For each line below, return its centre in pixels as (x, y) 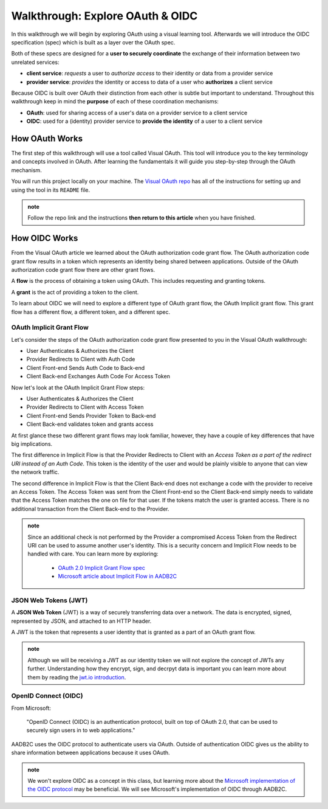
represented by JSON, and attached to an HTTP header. (81, 621)
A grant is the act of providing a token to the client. (75, 292)
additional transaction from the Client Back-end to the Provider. (90, 509)
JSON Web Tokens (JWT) (50, 600)
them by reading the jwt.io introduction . (77, 677)
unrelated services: (35, 62)
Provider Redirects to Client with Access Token (85, 407)
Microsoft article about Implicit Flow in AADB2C (118, 576)
